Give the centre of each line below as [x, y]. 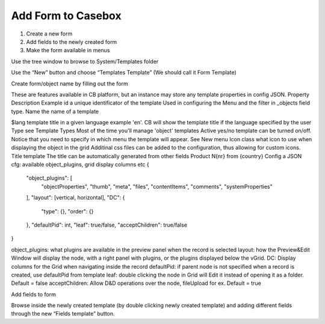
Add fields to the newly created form [72, 41]
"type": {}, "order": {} [67, 211]
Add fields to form [34, 294]
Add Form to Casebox [66, 16]
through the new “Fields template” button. [63, 314]
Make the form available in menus [68, 50]
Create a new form [49, 34]
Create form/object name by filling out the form [70, 84]
